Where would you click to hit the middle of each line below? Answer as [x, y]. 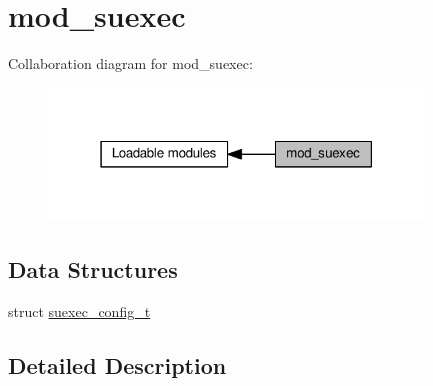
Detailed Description [117, 365]
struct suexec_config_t [79, 311]
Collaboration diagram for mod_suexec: [130, 63]
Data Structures [93, 269]
